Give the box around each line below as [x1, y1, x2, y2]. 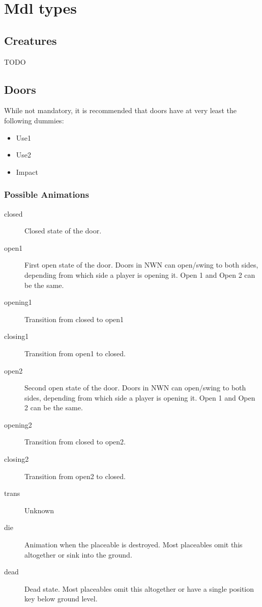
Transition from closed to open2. [24, 436, 126, 447]
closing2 [4, 454, 29, 464]
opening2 [4, 419, 32, 430]
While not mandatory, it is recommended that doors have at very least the [4, 105, 237, 116]
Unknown [24, 505, 54, 515]
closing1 [4, 331, 29, 341]
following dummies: [4, 115, 64, 125]
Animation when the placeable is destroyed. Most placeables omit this [24, 539, 243, 550]
